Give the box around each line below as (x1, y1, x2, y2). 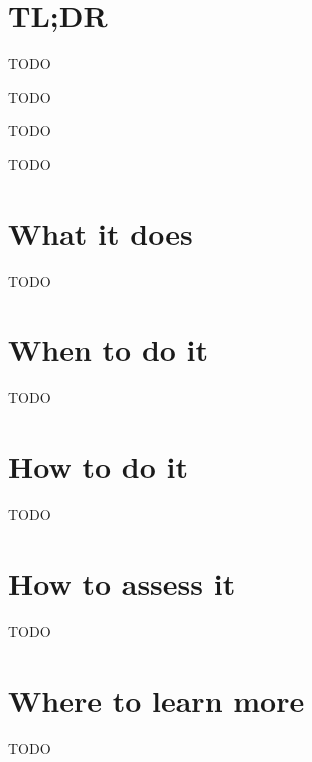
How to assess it (8, 562, 236, 603)
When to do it (8, 329, 209, 370)
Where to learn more (8, 679, 305, 720)
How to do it (8, 446, 188, 487)
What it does (8, 212, 193, 253)
